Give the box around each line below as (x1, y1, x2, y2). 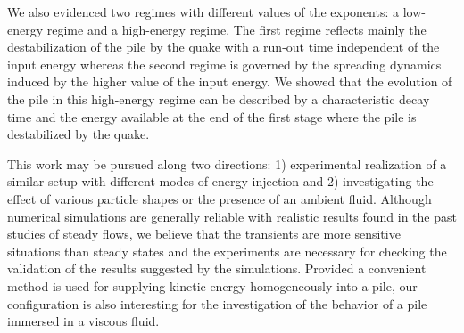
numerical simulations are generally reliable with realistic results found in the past (7, 207, 457, 225)
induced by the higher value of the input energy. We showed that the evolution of (7, 72, 452, 91)
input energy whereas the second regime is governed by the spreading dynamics (7, 54, 442, 73)
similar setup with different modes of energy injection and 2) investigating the (7, 172, 434, 191)
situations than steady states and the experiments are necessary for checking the (7, 241, 447, 260)
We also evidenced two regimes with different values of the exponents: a (7, 3, 399, 20)
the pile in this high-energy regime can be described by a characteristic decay (7, 89, 430, 108)
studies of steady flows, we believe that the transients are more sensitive (7, 224, 401, 243)
